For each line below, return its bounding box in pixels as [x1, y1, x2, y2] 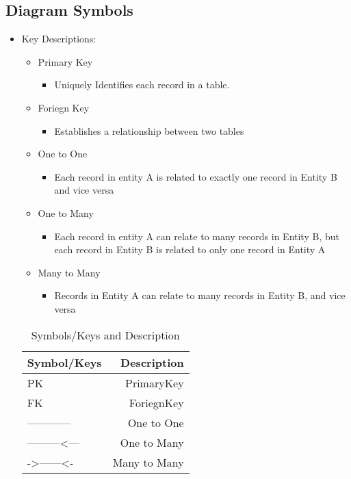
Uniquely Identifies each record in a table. [54, 77, 230, 92]
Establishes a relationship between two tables [54, 123, 244, 138]
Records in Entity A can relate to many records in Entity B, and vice [54, 288, 346, 302]
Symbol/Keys [27, 354, 102, 370]
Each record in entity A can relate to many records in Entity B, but [54, 229, 339, 243]
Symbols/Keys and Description [31, 326, 180, 343]
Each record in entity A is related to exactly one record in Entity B [54, 169, 337, 183]
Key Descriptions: [21, 31, 96, 46]
